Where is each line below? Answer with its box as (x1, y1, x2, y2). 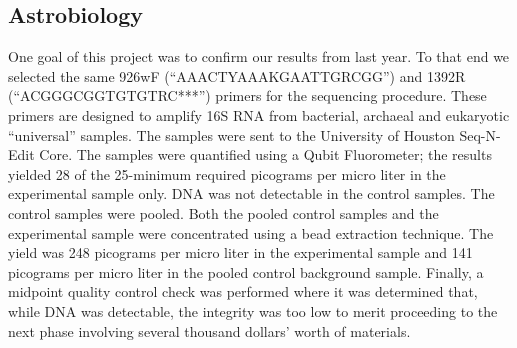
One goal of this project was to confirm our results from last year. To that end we (8, 46, 510, 67)
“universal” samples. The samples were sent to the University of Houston (8, 124, 455, 145)
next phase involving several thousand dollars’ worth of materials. (8, 320, 411, 341)
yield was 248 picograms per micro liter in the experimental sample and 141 (8, 242, 473, 263)
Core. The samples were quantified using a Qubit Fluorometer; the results (39, 144, 492, 165)
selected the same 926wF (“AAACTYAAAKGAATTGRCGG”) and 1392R (8, 65, 466, 86)
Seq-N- (459, 124, 501, 145)
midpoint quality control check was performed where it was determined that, (8, 281, 478, 302)
